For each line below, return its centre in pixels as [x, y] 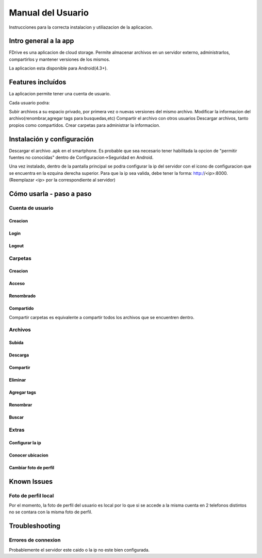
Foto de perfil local [32, 495]
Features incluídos [38, 82]
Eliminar [17, 380]
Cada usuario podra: [30, 102]
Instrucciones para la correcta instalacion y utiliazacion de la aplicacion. [81, 27]
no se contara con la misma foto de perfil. [51, 512]
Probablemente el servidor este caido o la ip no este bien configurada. [79, 550]
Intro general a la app [41, 41]
